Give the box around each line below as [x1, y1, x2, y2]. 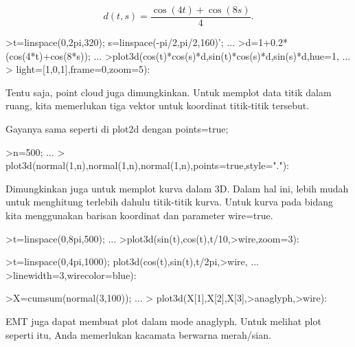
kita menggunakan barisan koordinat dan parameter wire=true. [5, 208, 273, 222]
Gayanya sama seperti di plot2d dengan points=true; [5, 122, 229, 136]
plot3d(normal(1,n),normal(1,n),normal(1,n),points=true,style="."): [5, 158, 290, 172]
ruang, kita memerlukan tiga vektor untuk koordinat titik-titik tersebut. [5, 98, 310, 113]
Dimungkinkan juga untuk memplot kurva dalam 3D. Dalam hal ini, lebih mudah [5, 181, 349, 195]
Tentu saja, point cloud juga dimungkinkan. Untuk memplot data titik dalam [5, 85, 332, 99]
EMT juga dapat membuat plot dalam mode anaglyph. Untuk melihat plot [5, 313, 321, 328]
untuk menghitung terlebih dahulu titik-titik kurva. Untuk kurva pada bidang [5, 194, 334, 209]
